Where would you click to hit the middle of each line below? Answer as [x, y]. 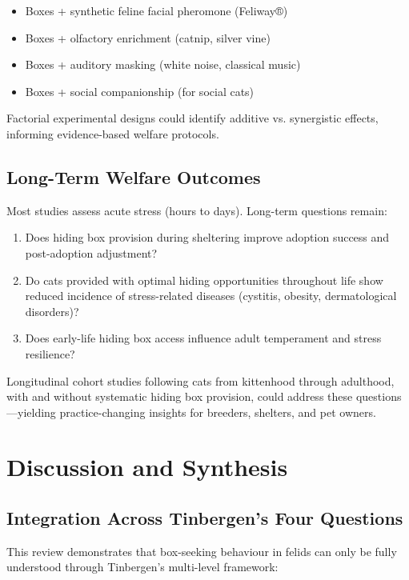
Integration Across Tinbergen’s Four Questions [205, 518]
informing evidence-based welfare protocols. [113, 133]
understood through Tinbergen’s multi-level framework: [142, 567]
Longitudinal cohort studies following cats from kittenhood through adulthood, [200, 380]
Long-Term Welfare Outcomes [134, 176]
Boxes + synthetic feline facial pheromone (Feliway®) [156, 10]
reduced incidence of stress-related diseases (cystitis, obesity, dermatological [211, 296]
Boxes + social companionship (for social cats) [140, 91]
